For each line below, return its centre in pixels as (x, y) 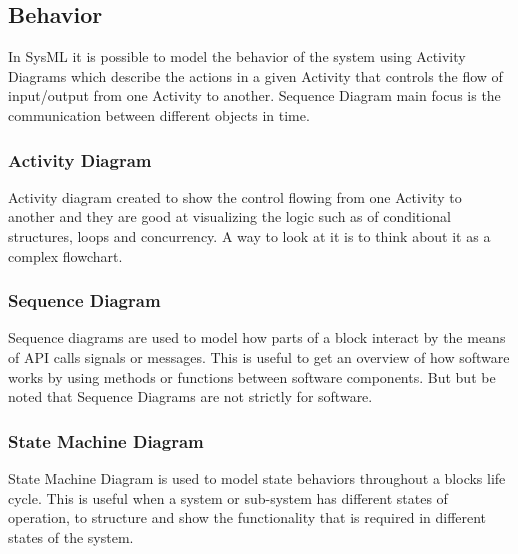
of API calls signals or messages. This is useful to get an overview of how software (259, 356)
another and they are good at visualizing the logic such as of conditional (229, 216)
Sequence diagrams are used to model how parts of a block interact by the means (257, 337)
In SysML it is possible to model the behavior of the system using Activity (237, 56)
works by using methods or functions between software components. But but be (252, 376)
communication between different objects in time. (159, 114)
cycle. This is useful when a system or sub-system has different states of (228, 497)
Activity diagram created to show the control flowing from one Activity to (235, 196)
